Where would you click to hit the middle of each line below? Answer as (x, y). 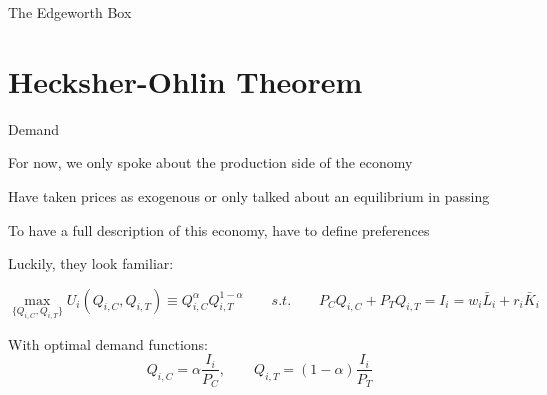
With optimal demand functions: (108, 343)
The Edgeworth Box (70, 12)
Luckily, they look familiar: (91, 263)
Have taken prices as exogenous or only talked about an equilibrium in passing (249, 195)
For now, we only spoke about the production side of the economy (210, 162)
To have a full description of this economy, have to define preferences (219, 229)
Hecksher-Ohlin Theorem (185, 80)
